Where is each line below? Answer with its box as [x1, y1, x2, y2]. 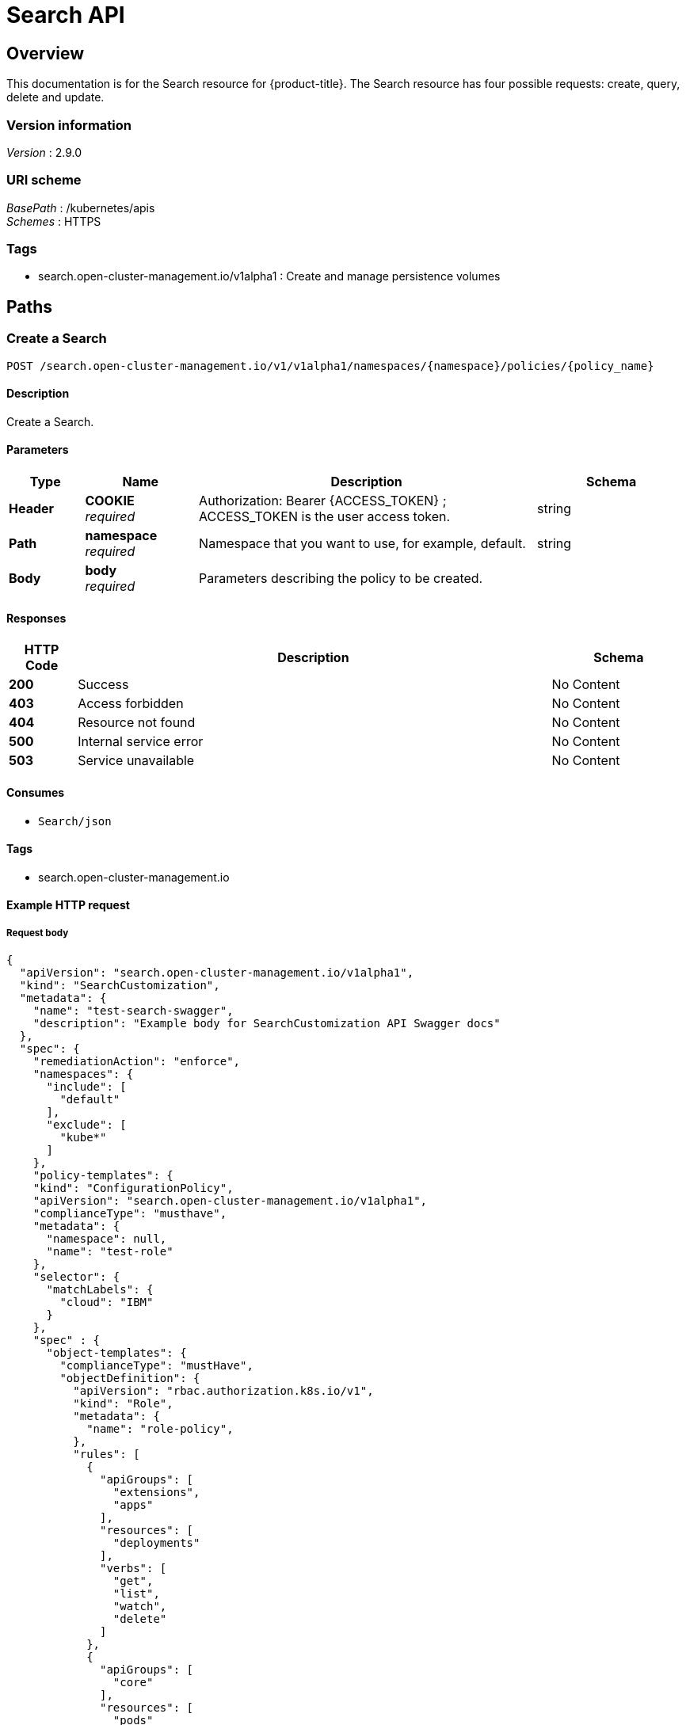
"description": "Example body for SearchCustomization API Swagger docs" [32, 1017, 501, 1030]
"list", [112, 1587, 160, 1601]
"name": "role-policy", [86, 1422, 234, 1436]
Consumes [6, 785, 65, 799]
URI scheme [6, 172, 82, 188]
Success [78, 676, 129, 693]
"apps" [112, 1498, 154, 1512]
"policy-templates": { [32, 1169, 173, 1182]
